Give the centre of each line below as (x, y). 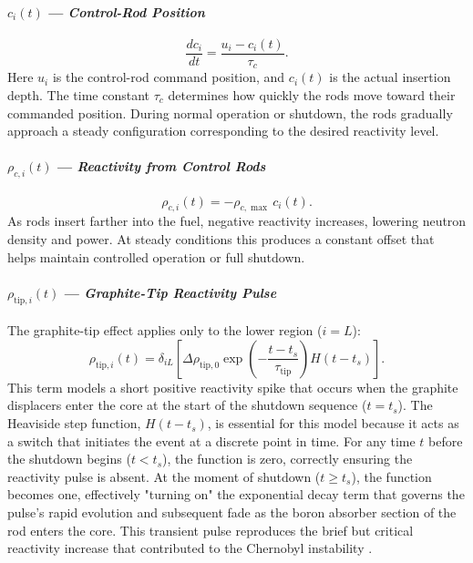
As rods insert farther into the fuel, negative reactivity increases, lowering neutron (237, 221)
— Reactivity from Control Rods (161, 166)
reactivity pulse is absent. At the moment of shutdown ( (164, 476)
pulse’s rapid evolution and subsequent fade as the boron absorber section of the (232, 512)
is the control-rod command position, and (169, 77)
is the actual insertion (390, 77)
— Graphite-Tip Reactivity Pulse (170, 292)
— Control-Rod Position (127, 11)
